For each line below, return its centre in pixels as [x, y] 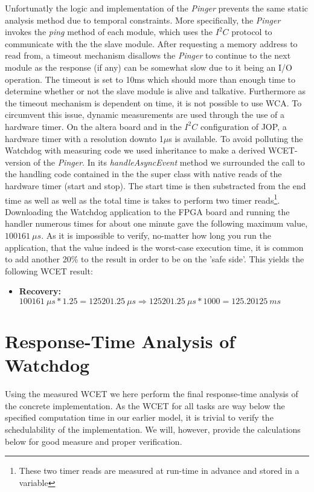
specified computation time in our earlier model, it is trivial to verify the [139, 417]
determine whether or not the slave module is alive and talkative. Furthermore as [155, 91]
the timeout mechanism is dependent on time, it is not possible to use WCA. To [153, 102]
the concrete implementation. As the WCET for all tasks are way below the [145, 405]
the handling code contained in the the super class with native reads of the [143, 174]
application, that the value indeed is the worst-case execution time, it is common [154, 247]
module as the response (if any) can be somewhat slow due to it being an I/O [149, 67]
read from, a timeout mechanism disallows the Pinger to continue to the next [148, 55]
